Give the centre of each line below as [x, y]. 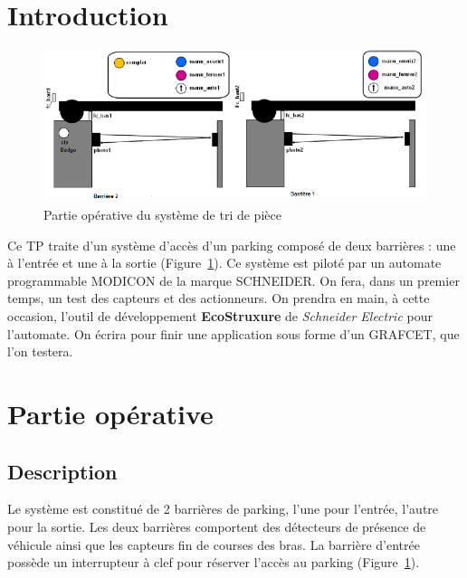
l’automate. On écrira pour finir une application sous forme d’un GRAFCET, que [233, 333]
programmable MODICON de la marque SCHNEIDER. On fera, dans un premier [233, 280]
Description [62, 471]
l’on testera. [40, 351]
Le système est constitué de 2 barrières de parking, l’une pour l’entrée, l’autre [223, 509]
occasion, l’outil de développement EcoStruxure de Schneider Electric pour [220, 316]
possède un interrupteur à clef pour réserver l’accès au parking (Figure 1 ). [214, 562]
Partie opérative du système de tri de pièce [162, 215]
